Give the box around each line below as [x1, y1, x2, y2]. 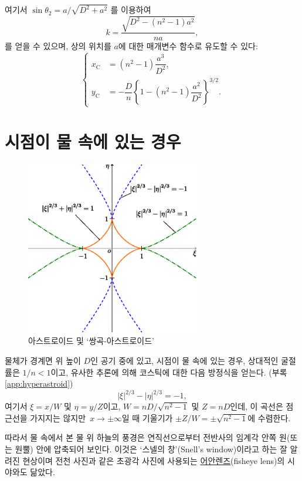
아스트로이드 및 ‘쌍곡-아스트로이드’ [28, 335, 154, 347]
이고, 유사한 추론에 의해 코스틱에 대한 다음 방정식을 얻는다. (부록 [50, 366, 287, 378]
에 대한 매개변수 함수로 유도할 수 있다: [118, 40, 258, 52]
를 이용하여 [110, 4, 151, 16]
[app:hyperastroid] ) [5, 377, 73, 390]
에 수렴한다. [247, 411, 291, 424]
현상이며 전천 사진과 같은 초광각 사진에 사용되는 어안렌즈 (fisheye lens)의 [22, 454, 285, 466]
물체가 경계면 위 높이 [5, 354, 81, 366]
